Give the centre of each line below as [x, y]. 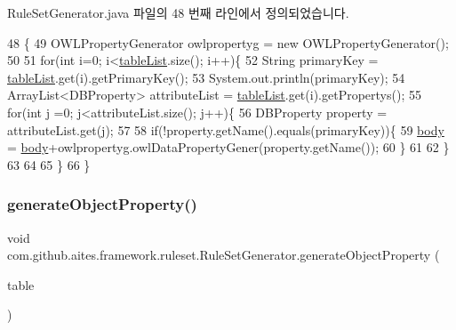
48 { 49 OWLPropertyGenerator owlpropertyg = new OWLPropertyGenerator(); [228, 42]
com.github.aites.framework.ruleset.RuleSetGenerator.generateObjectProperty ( [224, 255]
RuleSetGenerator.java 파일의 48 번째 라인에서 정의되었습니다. [178, 12]
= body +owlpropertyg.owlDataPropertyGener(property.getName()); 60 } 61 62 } [228, 147]
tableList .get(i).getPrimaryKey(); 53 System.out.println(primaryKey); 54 [206, 77]
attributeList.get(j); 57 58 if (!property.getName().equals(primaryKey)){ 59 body [226, 129]
